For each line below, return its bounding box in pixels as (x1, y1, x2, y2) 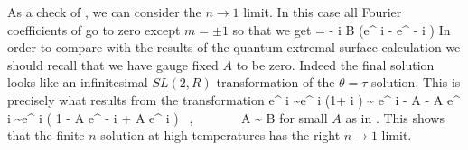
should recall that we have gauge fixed (7, 55, 219, 74)
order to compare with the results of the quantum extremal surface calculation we (7, 38, 461, 57)
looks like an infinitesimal (7, 73, 148, 92)
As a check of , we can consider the (7, 3, 201, 21)
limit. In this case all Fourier (243, 3, 402, 21)
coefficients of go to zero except (7, 20, 181, 39)
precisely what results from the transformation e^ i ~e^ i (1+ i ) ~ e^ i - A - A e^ (7, 90, 461, 109)
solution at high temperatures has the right (100, 126, 341, 145)
